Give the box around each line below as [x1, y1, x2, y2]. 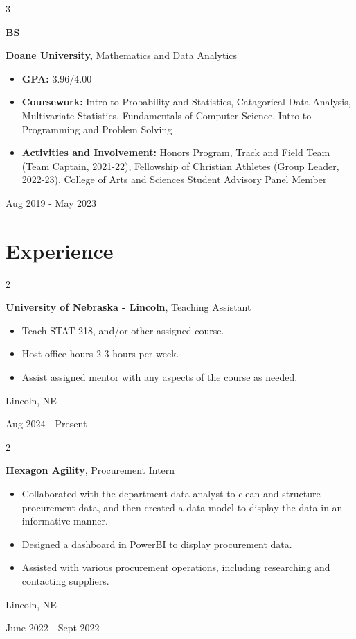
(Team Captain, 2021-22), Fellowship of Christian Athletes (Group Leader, [21, 158, 339, 173]
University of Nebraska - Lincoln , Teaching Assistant [6, 300, 251, 314]
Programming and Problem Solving [21, 121, 172, 136]
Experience [6, 236, 114, 264]
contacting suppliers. [21, 573, 109, 588]
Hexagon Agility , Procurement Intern [6, 463, 175, 477]
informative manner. [21, 513, 108, 528]
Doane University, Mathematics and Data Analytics [6, 48, 238, 62]
